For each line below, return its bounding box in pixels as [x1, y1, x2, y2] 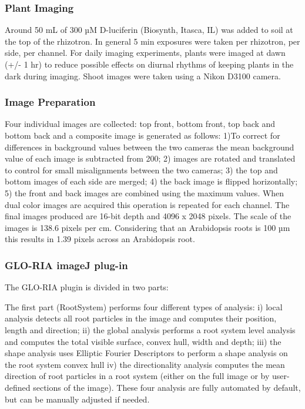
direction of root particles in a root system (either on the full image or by [5, 370, 270, 382]
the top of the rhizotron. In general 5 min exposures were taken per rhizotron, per [5, 35, 300, 47]
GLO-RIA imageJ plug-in [5, 257, 128, 272]
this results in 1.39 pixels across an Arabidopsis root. [5, 233, 195, 245]
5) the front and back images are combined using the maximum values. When [5, 186, 284, 199]
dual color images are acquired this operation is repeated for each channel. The [5, 198, 290, 210]
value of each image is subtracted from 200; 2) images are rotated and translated [5, 152, 296, 165]
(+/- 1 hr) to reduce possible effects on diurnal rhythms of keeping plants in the [5, 58, 294, 70]
